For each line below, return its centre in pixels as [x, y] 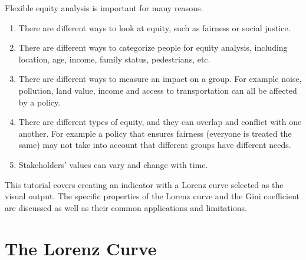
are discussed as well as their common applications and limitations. [126, 207]
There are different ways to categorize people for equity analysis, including [153, 47]
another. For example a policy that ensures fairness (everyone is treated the [155, 133]
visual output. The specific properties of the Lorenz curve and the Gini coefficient [152, 196]
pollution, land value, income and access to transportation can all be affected [158, 90]
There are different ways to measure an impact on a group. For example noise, [160, 79]
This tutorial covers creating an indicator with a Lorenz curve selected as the [144, 184]
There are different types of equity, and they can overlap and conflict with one [160, 122]
